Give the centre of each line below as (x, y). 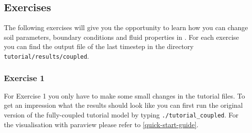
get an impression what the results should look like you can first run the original (124, 105)
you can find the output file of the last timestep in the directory (99, 46)
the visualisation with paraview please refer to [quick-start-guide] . (101, 124)
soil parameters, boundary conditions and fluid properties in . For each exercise (122, 37)
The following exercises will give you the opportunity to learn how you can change (126, 27)
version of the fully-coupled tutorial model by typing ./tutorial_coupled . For (121, 115)
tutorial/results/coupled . (47, 56)
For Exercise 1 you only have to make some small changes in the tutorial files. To (125, 95)
